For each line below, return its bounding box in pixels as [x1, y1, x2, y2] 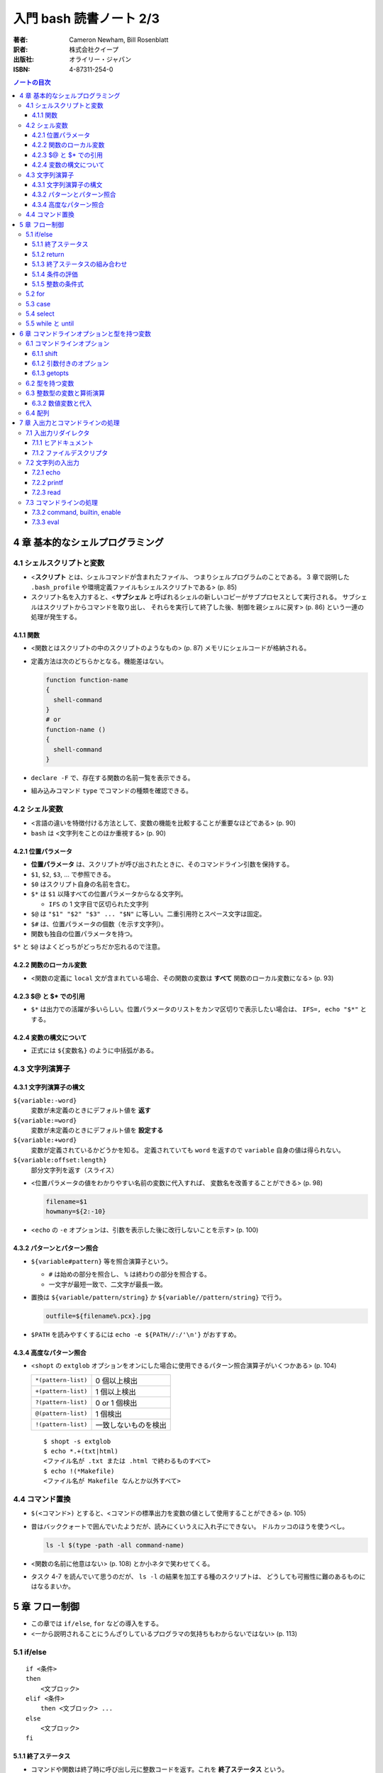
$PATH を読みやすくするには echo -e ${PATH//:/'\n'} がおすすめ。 [30, 1330, 240, 1338]
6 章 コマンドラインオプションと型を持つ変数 [19, 329, 152, 338]
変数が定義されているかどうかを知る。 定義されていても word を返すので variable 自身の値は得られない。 [30, 1145, 345, 1154]
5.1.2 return [32, 250, 65, 258]
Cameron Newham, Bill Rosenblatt [69, 35, 169, 44]
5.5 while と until [26, 319, 74, 328]
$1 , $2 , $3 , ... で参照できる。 [30, 869, 115, 879]
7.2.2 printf [32, 478, 64, 487]
